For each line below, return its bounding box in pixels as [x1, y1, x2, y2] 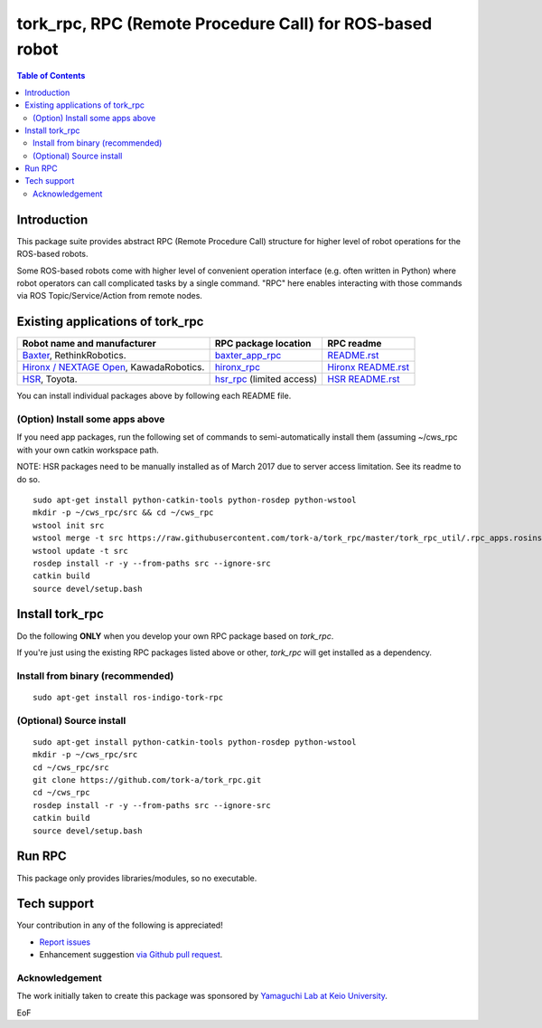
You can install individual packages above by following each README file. [16, 390, 292, 402]
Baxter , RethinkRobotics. [22, 349, 126, 362]
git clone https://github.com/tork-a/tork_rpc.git [33, 775, 262, 785]
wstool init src [33, 520, 105, 530]
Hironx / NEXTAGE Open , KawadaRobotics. [22, 361, 205, 374]
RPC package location [214, 338, 312, 350]
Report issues [39, 937, 90, 947]
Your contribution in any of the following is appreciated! [16, 919, 223, 931]
